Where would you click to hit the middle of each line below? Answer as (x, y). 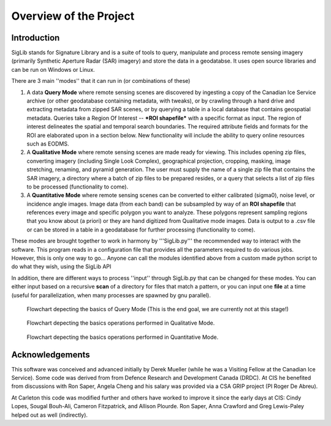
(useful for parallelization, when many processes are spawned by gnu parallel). (111, 295)
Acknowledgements (51, 354)
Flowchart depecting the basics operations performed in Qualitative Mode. (121, 323)
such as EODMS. (48, 144)
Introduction (36, 38)
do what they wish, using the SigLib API (61, 266)
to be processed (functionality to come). (78, 187)
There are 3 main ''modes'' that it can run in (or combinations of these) (101, 81)
